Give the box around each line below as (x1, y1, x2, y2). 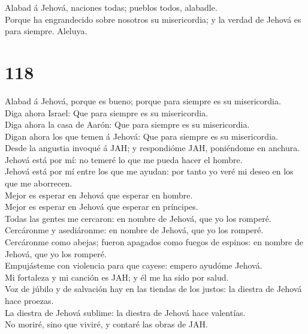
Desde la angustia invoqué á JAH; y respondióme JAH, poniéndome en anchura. (5, 142, 300, 154)
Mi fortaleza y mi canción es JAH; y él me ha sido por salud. (5, 270, 229, 283)
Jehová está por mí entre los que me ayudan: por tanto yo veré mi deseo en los (5, 165, 294, 177)
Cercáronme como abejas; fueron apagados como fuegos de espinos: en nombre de (5, 236, 303, 248)
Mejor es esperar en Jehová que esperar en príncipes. (5, 200, 198, 213)
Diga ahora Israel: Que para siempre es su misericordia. (5, 106, 209, 119)
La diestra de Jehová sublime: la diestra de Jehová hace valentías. (5, 306, 246, 318)
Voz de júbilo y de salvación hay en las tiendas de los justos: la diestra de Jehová (5, 282, 302, 295)
